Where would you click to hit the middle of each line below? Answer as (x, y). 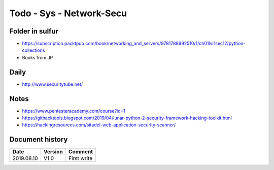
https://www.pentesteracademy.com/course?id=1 (74, 111)
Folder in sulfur (34, 31)
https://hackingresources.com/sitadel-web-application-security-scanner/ (99, 125)
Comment (81, 152)
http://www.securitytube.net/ (53, 84)
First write (81, 158)
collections (33, 50)
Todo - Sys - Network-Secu (68, 13)
